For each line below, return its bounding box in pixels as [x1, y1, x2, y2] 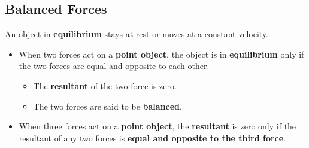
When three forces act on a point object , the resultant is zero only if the [19, 120, 296, 132]
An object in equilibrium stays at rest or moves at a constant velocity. [5, 28, 269, 40]
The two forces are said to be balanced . [33, 99, 182, 112]
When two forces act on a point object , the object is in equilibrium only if [19, 47, 304, 60]
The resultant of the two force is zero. [33, 79, 177, 92]
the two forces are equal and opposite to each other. [19, 59, 210, 72]
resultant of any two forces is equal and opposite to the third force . [19, 131, 286, 144]
